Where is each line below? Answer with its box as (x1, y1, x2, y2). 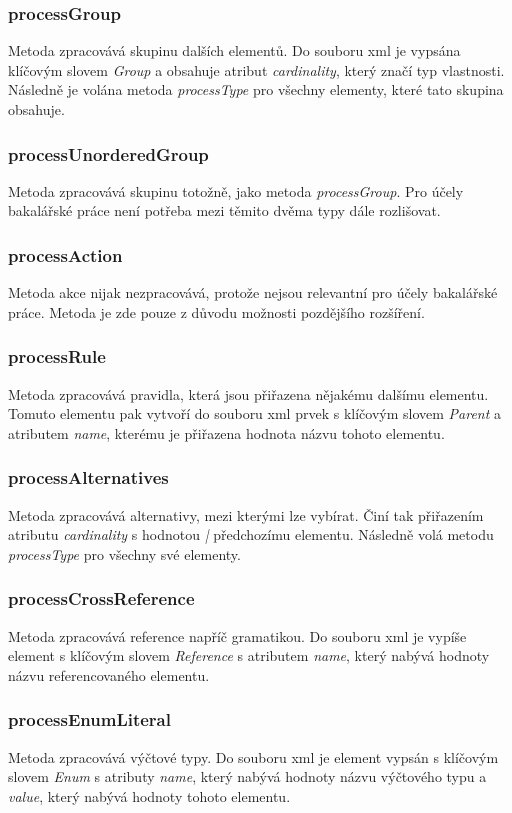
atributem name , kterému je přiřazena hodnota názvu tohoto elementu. (8, 422, 445, 443)
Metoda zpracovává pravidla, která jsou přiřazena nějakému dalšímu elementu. (8, 383, 489, 404)
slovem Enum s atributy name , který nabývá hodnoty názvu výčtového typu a (8, 766, 487, 787)
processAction (8, 242, 123, 267)
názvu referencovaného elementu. (8, 664, 210, 685)
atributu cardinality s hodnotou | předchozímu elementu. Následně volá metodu (8, 524, 494, 545)
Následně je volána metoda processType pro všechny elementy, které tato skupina (8, 79, 504, 100)
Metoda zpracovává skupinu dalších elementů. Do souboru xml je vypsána (8, 40, 461, 61)
